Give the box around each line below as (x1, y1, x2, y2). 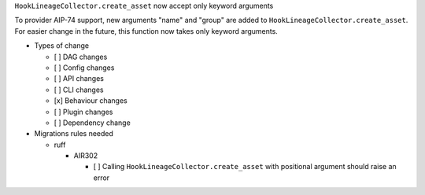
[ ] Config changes (54, 63, 115, 72)
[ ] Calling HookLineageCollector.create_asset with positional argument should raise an (93, 162, 397, 171)
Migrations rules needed (34, 129, 114, 138)
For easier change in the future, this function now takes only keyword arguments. (14, 26, 279, 35)
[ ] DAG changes (54, 52, 108, 61)
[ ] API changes (54, 74, 104, 83)
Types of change (34, 41, 90, 50)
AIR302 (73, 151, 98, 160)
